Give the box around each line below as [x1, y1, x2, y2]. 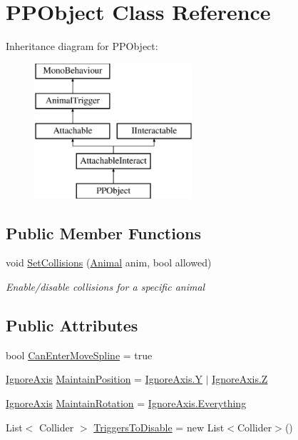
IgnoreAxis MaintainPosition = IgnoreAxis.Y [6, 371, 202, 386]
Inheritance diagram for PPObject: [6, 39, 158, 54]
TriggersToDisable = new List [93, 419, 225, 434]
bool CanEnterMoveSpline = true [6, 347, 153, 362]
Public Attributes [6, 314, 138, 336]
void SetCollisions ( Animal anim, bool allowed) [6, 255, 212, 270]
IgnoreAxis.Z [212, 371, 268, 386]
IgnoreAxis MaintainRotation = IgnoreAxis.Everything [6, 396, 247, 411]
